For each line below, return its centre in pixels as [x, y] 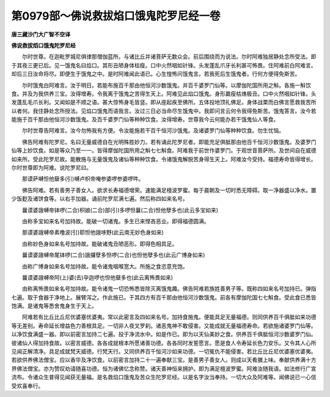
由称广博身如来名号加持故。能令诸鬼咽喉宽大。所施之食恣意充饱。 [105, 266]
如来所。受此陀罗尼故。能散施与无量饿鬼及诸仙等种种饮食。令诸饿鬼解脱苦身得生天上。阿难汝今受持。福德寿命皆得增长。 [164, 159]
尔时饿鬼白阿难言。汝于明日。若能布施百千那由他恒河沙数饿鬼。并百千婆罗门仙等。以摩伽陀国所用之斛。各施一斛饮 [166, 85]
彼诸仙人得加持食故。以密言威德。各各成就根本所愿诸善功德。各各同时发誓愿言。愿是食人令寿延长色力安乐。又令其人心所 [164, 342]
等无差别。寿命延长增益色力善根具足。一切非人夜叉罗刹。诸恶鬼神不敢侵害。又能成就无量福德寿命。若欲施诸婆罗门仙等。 [164, 325]
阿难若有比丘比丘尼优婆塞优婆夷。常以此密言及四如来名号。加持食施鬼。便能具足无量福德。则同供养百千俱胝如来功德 [169, 317]
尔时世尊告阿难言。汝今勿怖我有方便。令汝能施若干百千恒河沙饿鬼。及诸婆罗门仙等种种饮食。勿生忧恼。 [153, 130]
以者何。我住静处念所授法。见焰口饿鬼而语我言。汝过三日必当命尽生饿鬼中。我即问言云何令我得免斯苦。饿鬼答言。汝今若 [164, 111]
